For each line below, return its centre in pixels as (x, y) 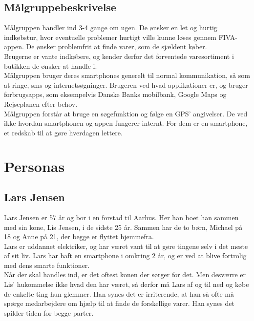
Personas (34, 166)
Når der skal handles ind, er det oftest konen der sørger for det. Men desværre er (125, 274)
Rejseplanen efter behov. (41, 104)
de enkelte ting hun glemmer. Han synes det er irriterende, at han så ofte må (119, 293)
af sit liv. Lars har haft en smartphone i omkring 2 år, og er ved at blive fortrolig (125, 255)
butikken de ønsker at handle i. (51, 66)
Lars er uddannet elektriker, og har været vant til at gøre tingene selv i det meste (126, 246)
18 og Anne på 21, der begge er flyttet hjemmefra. (79, 236)
